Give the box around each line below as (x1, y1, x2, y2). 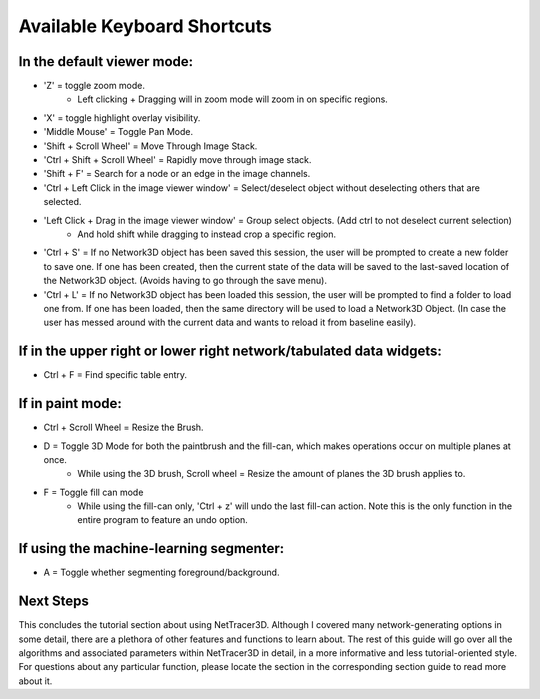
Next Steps (18, 593, 89, 610)
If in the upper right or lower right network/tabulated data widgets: (18, 343, 442, 360)
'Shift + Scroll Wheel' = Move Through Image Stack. (43, 140, 258, 152)
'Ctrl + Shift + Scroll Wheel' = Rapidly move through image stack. (43, 154, 312, 166)
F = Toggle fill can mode (43, 486, 144, 498)
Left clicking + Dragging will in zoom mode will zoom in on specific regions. (77, 93, 389, 105)
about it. (18, 675, 53, 687)
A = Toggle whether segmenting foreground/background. (43, 566, 280, 579)
